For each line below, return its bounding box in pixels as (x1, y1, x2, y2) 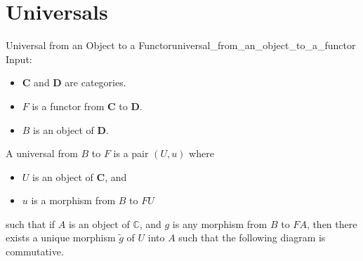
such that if (6, 216, 55, 231)
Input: (6, 51, 32, 66)
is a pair (113, 146, 149, 161)
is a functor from (32, 98, 105, 113)
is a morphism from (31, 193, 116, 208)
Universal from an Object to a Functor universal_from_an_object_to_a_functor (6, 38, 356, 53)
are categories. (65, 75, 126, 90)
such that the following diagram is (178, 230, 326, 245)
